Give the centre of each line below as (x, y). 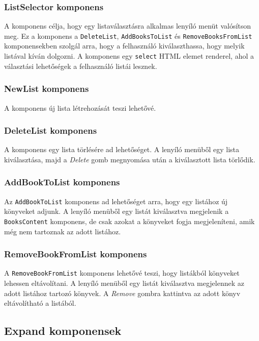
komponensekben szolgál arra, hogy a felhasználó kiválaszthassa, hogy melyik (124, 46)
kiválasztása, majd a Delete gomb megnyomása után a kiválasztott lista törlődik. (130, 159)
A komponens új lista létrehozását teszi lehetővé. (80, 107)
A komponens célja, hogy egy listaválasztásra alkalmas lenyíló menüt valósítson (128, 26)
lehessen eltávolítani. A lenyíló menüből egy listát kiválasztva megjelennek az (124, 283)
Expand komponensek (63, 331)
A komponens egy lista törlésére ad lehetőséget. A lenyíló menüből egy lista (122, 149)
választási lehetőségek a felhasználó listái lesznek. (81, 66)
